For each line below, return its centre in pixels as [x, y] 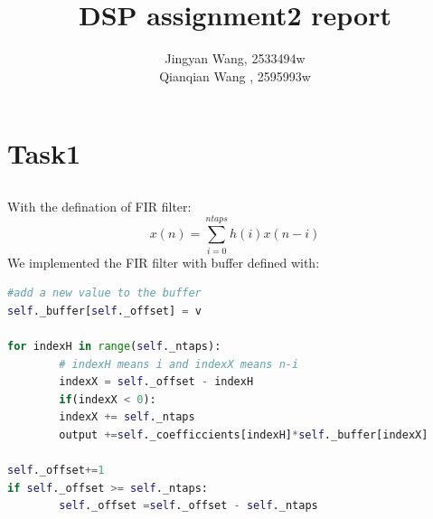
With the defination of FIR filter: [99, 206]
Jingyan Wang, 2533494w [235, 58]
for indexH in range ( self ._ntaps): [114, 346]
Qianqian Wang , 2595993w [235, 75]
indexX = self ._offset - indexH [156, 382]
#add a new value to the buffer [104, 293]
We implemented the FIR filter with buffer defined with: [164, 262]
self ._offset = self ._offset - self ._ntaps [188, 506]
